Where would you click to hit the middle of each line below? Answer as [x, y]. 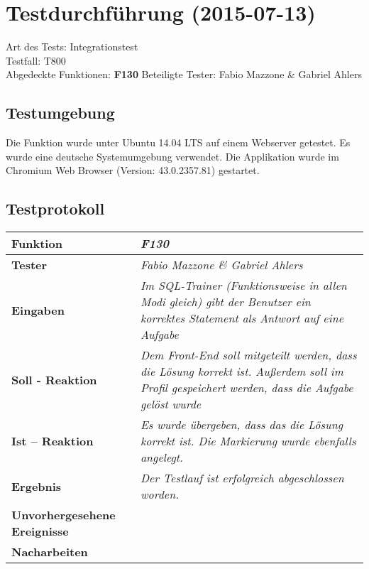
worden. [160, 494]
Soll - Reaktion [54, 379]
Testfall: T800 [36, 60]
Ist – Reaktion [53, 441]
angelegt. [162, 457]
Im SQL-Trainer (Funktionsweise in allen [243, 286]
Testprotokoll [55, 208]
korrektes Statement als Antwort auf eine [242, 318]
